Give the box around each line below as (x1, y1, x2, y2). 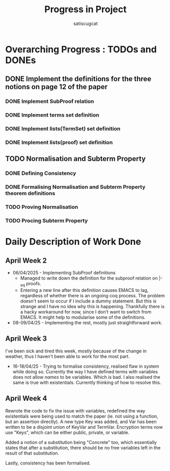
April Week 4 (5, 394, 47, 403)
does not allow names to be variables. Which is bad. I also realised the (12, 374, 160, 380)
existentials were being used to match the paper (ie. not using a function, (5, 413, 159, 419)
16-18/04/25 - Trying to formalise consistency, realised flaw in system (12, 363, 159, 369)
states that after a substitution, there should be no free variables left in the (5, 445, 161, 451)
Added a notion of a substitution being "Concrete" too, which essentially (5, 439, 157, 445)
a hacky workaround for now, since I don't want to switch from (20, 309, 152, 315)
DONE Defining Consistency (5, 170, 76, 177)
